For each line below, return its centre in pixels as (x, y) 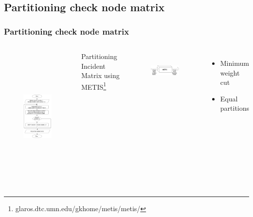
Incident (93, 66)
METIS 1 (94, 86)
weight (230, 72)
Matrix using (100, 75)
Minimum (235, 63)
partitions (235, 108)
